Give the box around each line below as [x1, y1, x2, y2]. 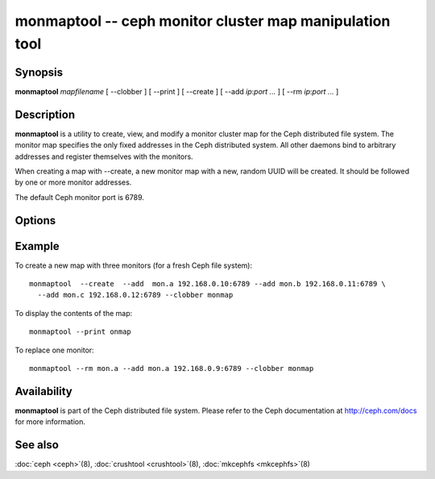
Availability [14, 384, 72, 398]
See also [14, 438, 60, 452]
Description [14, 107, 76, 121]
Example [14, 239, 60, 253]
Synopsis [14, 65, 64, 79]
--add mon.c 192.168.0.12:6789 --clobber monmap [37, 290, 234, 300]
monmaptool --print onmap [29, 327, 132, 336]
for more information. [14, 417, 86, 427]
